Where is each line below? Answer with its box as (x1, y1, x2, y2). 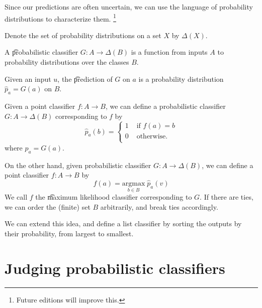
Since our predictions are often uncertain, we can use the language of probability (5, 2, 253, 12)
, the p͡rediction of (57, 73, 113, 84)
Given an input (5, 73, 51, 84)
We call (5, 192, 28, 202)
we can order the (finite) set (5, 201, 91, 212)
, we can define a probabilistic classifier (105, 101, 226, 111)
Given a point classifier (5, 101, 75, 111)
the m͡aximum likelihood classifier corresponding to (35, 192, 192, 202)
